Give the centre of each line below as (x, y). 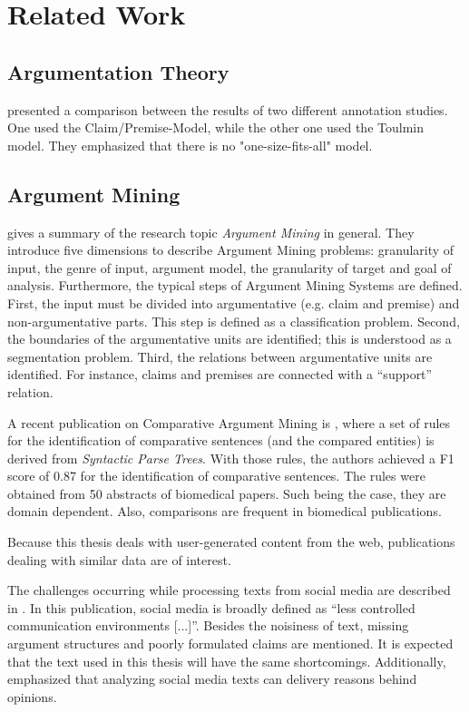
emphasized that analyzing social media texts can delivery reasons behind (212, 679)
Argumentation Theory (118, 71)
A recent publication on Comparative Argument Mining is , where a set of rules (229, 422)
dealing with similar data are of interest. (119, 559)
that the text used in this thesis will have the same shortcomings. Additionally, (227, 661)
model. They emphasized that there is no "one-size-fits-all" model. (190, 145)
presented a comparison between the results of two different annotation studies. (228, 109)
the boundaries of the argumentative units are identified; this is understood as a (230, 339)
